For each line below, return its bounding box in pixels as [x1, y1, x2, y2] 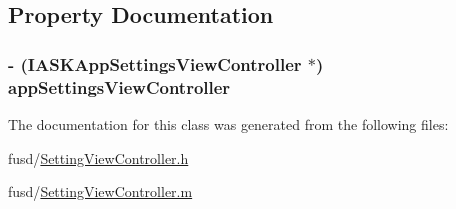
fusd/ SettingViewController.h [8, 147, 189, 168]
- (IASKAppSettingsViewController [8, 51, 302, 76]
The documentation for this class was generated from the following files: [8, 113, 449, 134]
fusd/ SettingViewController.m [8, 181, 193, 202]
